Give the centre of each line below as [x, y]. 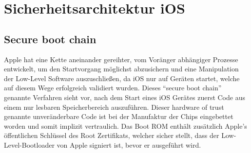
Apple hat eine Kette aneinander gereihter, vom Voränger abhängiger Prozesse [121, 59]
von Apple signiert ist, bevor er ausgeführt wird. [129, 144]
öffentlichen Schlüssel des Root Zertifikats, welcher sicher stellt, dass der [112, 135]
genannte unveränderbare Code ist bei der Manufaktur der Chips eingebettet [119, 116]
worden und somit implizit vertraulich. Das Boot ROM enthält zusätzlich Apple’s [125, 126]
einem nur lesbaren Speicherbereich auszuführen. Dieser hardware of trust [114, 107]
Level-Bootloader [29, 144]
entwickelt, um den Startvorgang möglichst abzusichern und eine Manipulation [121, 69]
